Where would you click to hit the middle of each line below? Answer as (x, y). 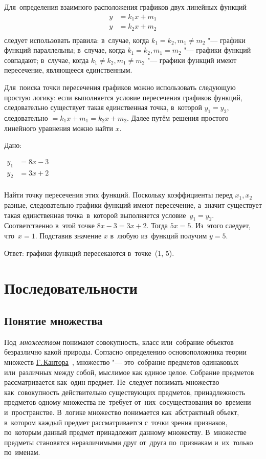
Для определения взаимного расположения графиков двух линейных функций (126, 7)
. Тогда (157, 225)
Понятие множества (53, 320)
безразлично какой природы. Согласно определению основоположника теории (126, 352)
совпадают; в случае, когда (47, 60)
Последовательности (71, 288)
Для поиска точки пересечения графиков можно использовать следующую (120, 87)
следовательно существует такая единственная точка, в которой (103, 107)
